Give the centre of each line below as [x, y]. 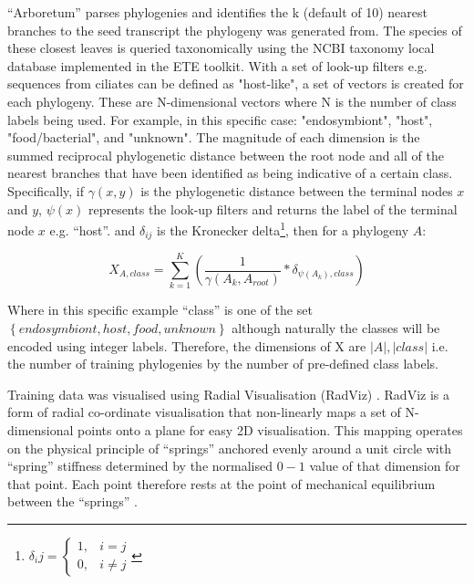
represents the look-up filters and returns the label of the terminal [273, 209]
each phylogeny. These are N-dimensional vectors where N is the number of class [232, 101]
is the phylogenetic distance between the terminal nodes [297, 190]
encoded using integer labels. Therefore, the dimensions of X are [187, 345]
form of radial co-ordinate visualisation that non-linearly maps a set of [204, 412]
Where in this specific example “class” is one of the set [160, 310]
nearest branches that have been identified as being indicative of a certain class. [230, 173]
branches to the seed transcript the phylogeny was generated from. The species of [235, 30]
